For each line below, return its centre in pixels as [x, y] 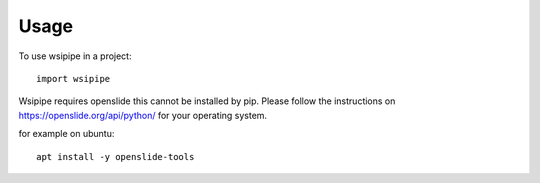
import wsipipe [73, 78]
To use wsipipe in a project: [75, 56]
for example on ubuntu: [66, 134]
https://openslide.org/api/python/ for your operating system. [143, 115]
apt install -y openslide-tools [115, 156]
